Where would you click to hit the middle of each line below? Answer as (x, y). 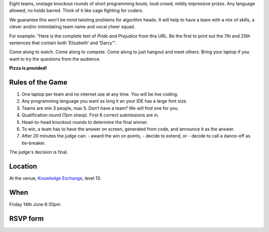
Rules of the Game (38, 82)
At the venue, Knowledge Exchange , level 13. (55, 178)
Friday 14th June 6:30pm (35, 204)
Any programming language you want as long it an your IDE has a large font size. (105, 101)
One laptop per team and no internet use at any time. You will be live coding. (100, 94)
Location (23, 166)
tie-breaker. (34, 143)
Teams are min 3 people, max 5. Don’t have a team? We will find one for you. (100, 108)
